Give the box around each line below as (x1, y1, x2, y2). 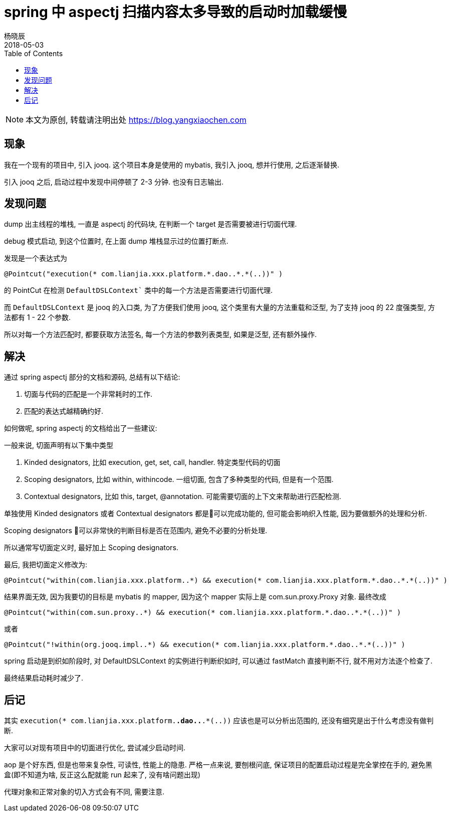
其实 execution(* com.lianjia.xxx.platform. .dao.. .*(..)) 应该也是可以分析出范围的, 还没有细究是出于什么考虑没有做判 (4, 716, 434, 725)
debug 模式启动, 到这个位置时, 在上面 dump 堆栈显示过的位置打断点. (4, 237, 229, 246)
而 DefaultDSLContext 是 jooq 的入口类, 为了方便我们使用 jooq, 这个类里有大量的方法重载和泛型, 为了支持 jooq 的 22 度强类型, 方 (4, 303, 435, 312)
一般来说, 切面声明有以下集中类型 (4, 441, 113, 450)
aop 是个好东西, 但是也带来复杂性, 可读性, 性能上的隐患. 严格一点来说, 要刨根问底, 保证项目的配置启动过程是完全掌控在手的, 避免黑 (4, 760, 432, 769)
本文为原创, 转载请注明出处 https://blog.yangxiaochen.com (26, 114, 247, 125)
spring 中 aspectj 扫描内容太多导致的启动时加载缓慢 (4, 4, 347, 21)
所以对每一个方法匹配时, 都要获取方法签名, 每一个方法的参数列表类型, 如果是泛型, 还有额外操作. (4, 330, 317, 339)
